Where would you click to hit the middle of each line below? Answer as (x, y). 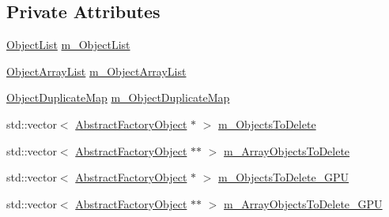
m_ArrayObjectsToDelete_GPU (303, 203)
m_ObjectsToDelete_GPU (284, 177)
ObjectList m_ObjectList (68, 45)
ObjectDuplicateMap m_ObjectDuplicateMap (118, 97)
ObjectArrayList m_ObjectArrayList (96, 71)
